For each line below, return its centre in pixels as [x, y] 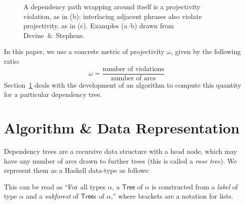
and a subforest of [52, 196]
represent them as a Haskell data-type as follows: [77, 170]
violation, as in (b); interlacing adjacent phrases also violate [113, 16]
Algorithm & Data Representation [122, 128]
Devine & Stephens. [54, 35]
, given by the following [206, 51]
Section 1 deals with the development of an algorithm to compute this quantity [123, 84]
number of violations [133, 69]
